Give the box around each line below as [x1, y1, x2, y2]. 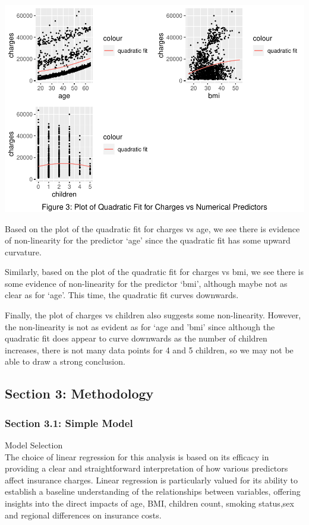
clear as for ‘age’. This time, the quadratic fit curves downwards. [5, 289, 239, 301]
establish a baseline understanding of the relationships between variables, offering [5, 485, 301, 498]
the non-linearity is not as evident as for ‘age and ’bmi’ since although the [5, 320, 275, 333]
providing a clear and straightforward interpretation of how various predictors [5, 462, 288, 475]
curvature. [5, 245, 42, 258]
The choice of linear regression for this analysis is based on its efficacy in [5, 450, 269, 463]
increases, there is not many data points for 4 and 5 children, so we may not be [5, 343, 294, 356]
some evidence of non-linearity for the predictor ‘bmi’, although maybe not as [5, 277, 288, 289]
